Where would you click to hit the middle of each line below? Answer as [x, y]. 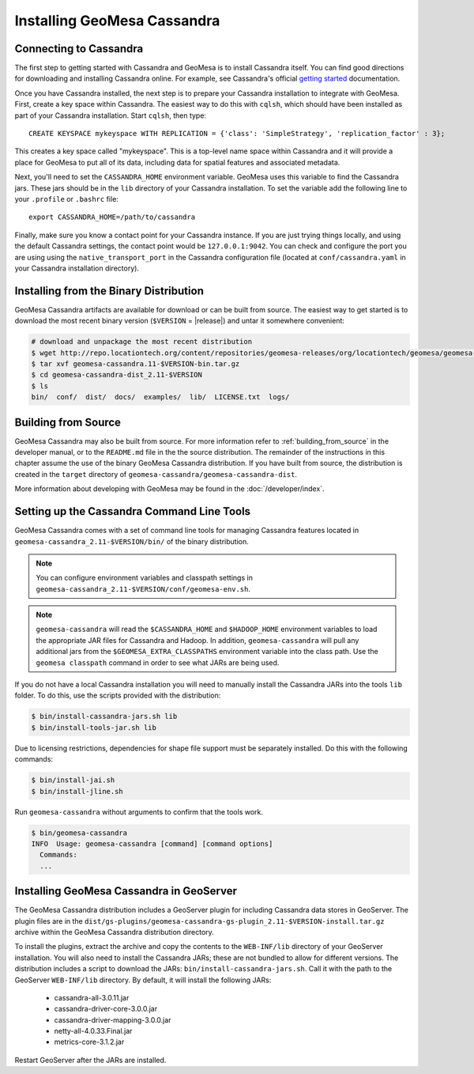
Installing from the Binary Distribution [109, 291]
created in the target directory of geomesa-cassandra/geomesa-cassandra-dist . [156, 474]
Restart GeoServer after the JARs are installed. [90, 1060]
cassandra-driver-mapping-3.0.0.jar [113, 1019]
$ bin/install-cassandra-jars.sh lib [104, 717]
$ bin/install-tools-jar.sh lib [94, 727]
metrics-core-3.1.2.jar [89, 1042]
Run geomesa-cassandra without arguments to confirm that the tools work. [139, 811]
